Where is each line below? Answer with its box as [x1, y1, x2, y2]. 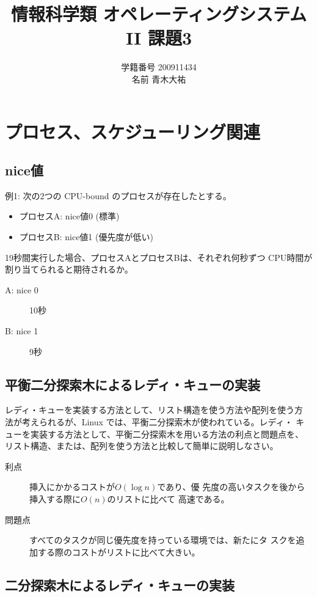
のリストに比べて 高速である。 [107, 493, 230, 505]
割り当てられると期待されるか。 [5, 263, 133, 276]
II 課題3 [125, 25, 192, 50]
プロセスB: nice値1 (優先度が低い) [19, 230, 153, 243]
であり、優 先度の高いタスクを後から [157, 480, 305, 493]
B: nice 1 [5, 324, 38, 337]
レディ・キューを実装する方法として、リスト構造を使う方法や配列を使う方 [5, 403, 303, 416]
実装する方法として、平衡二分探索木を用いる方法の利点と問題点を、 [30, 427, 304, 440]
